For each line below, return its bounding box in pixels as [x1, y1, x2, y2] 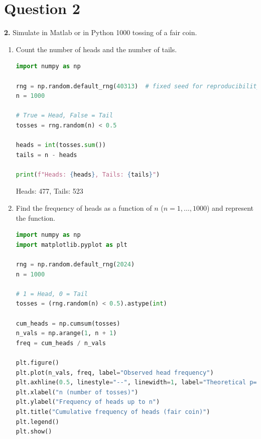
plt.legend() [16, 418, 59, 425]
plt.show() [16, 428, 52, 435]
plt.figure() [16, 359, 59, 366]
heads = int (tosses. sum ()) [16, 141, 106, 149]
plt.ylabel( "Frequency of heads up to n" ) [16, 398, 160, 406]
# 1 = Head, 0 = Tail [16, 290, 88, 298]
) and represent [206, 203, 254, 213]
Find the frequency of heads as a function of [16, 203, 152, 213]
